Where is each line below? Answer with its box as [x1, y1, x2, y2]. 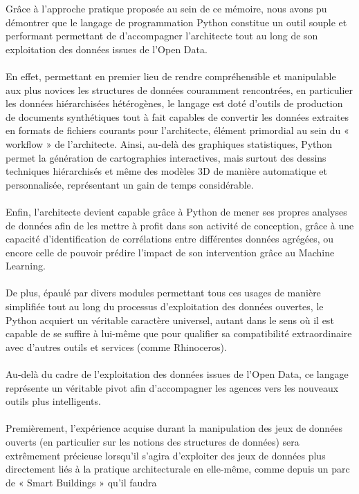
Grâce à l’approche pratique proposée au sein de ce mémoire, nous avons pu [6, 1, 327, 15]
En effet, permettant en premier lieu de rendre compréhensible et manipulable [6, 68, 336, 83]
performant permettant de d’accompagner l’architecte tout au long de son [6, 28, 318, 43]
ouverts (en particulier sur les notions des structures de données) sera [6, 435, 300, 448]
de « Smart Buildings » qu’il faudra [6, 475, 157, 489]
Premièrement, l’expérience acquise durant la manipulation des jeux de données [6, 421, 343, 435]
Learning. [6, 258, 46, 273]
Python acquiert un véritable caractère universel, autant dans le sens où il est [6, 312, 334, 327]
